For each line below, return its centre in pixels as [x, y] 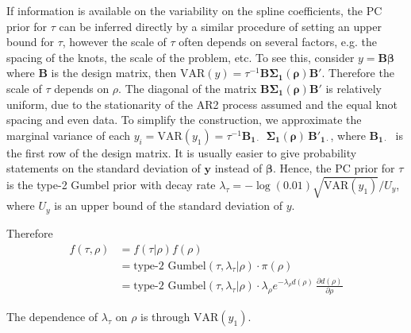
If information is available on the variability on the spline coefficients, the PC [194, 10]
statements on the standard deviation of [104, 168]
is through [165, 317]
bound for [30, 42]
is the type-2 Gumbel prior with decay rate [111, 184]
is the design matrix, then [114, 73]
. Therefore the [358, 73]
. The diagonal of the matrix [188, 88]
